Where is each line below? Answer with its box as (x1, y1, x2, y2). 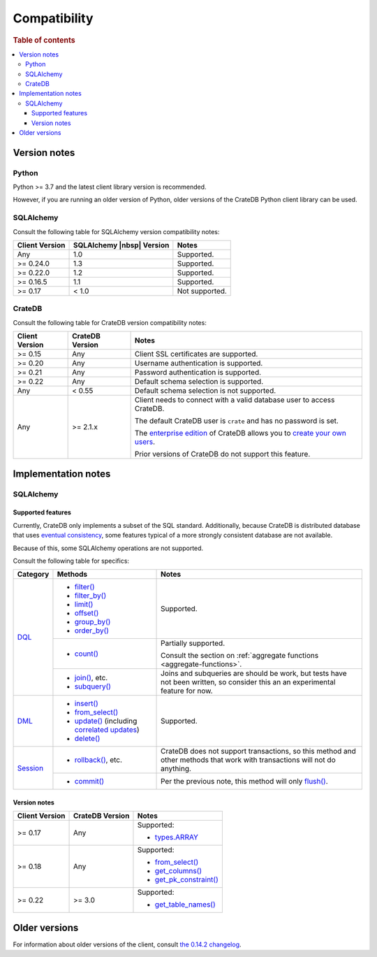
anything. (161, 764, 192, 774)
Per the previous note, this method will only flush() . (161, 777, 328, 786)
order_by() (74, 626, 110, 635)
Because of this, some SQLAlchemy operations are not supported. (13, 544, 204, 552)
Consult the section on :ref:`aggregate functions (161, 651, 319, 661)
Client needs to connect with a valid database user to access (134, 395, 335, 405)
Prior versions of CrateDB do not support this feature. (134, 449, 311, 459)
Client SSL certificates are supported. (134, 350, 258, 359)
